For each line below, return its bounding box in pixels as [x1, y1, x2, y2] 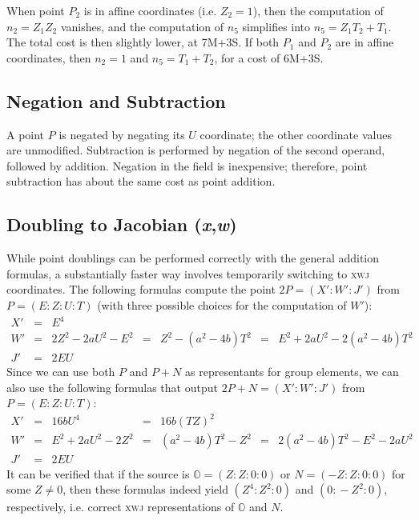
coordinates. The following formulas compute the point [6, 281, 276, 298]
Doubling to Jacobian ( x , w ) [6, 212, 237, 237]
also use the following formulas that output [6, 378, 218, 395]
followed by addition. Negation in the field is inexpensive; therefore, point [6, 157, 368, 174]
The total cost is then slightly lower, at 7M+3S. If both [6, 34, 280, 50]
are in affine [335, 34, 394, 50]
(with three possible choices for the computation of [97, 296, 347, 313]
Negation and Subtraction [6, 88, 226, 113]
